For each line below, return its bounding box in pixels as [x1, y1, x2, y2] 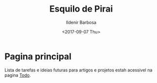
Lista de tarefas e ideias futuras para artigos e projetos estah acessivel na [4, 67, 153, 73]
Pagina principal [4, 51, 71, 62]
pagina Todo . [4, 72, 31, 78]
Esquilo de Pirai [49, 3, 113, 15]
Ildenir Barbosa [66, 19, 97, 25]
